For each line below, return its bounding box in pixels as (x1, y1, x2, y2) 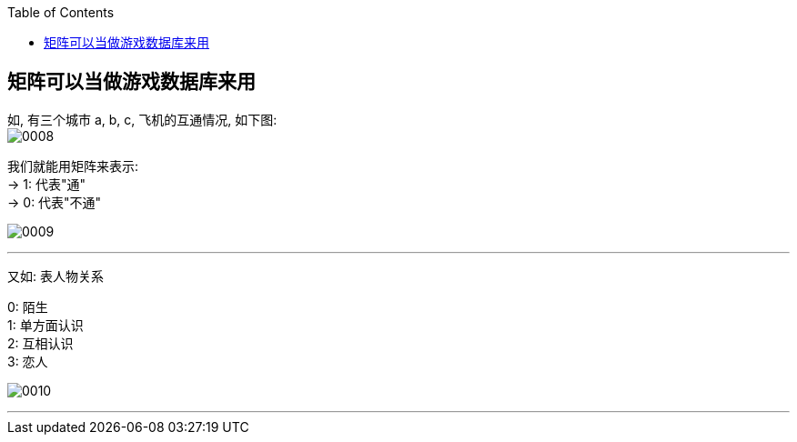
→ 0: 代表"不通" (7, 194, 102, 210)
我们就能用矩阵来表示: (7, 157, 139, 174)
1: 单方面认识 (7, 316, 84, 333)
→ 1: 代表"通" (7, 176, 86, 192)
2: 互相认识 (7, 335, 74, 351)
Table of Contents (7, 5, 115, 20)
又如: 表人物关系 (7, 267, 104, 284)
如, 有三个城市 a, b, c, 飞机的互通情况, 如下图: (7, 111, 277, 127)
